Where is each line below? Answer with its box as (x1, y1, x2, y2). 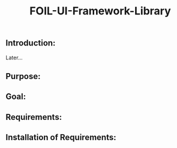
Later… (5, 54, 23, 61)
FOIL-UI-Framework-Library (29, 4, 172, 18)
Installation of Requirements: (5, 132, 116, 143)
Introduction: (5, 38, 56, 49)
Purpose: (5, 71, 41, 81)
